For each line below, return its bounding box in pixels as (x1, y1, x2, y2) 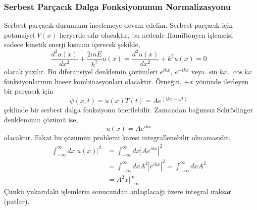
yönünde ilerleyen (196, 76, 249, 86)
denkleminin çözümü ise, (4, 114, 78, 124)
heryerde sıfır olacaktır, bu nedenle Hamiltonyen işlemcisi (59, 29, 233, 40)
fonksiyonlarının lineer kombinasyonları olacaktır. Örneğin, (4, 76, 182, 86)
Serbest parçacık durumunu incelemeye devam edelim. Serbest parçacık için (4, 20, 233, 30)
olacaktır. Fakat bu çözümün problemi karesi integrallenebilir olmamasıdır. (4, 132, 231, 143)
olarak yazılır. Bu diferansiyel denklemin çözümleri (4, 66, 158, 76)
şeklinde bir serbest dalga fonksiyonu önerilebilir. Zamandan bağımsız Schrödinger (4, 105, 253, 115)
